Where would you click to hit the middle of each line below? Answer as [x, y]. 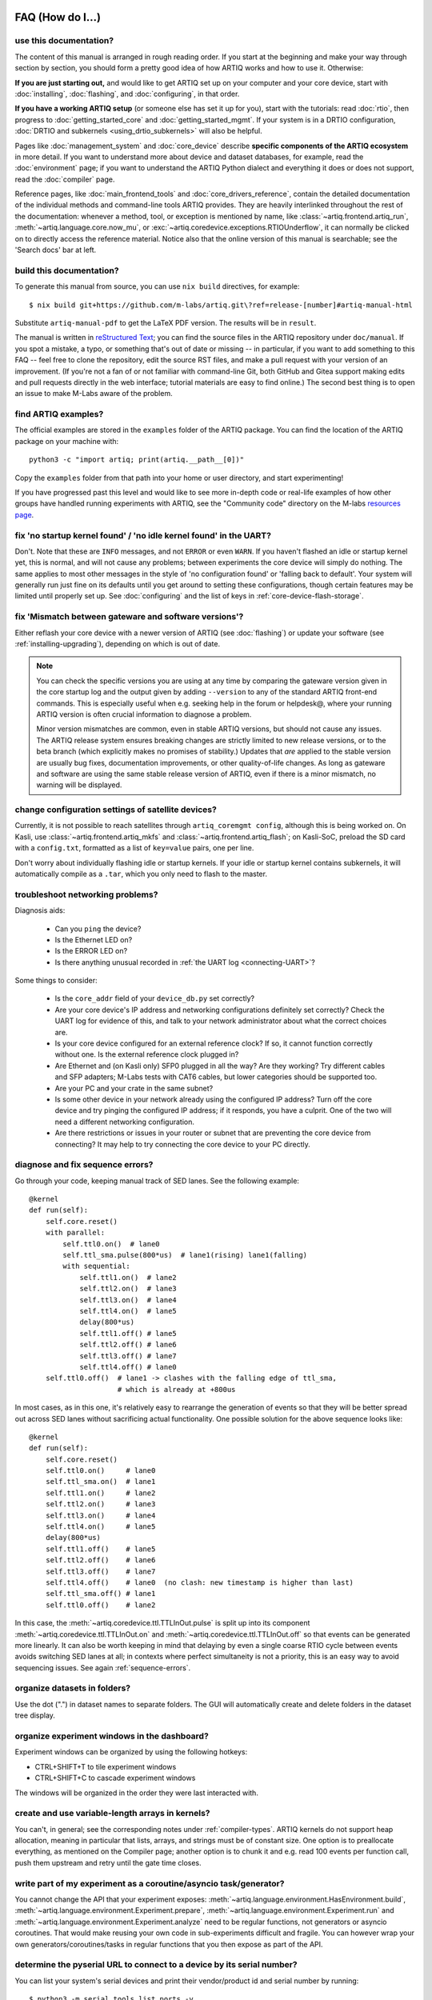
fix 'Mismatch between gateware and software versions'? [129, 617]
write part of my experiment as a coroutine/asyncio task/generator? [150, 1883]
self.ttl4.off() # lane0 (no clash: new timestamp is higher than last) [200, 1582]
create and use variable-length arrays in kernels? [112, 1814]
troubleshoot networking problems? [86, 894]
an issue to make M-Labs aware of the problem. [94, 394]
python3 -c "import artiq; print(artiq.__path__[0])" [136, 460]
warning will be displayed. [79, 785]
